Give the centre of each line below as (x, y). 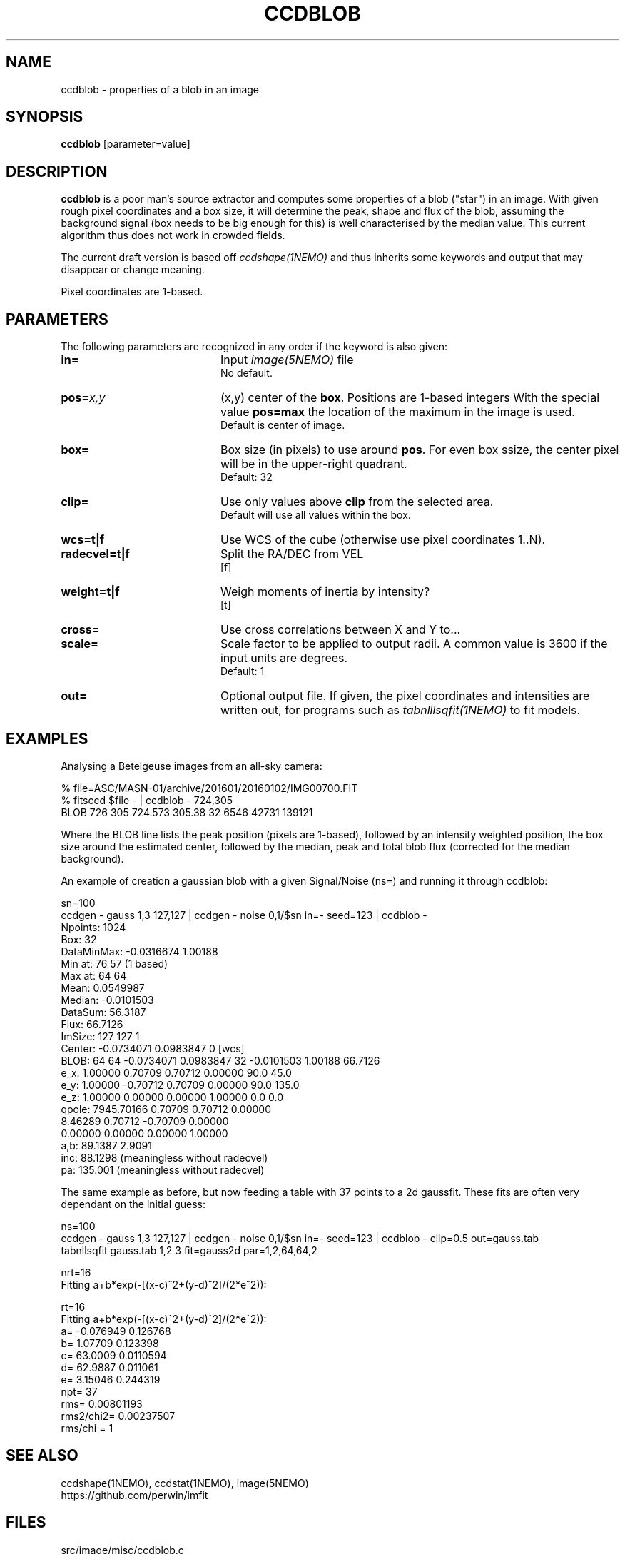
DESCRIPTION (57, 171)
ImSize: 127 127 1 (100, 1036)
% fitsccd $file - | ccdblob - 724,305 (147, 800)
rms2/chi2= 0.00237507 (118, 1416)
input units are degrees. (284, 658)
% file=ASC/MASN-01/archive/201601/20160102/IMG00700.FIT (209, 788)
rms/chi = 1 (87, 1428)
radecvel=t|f (95, 554)
